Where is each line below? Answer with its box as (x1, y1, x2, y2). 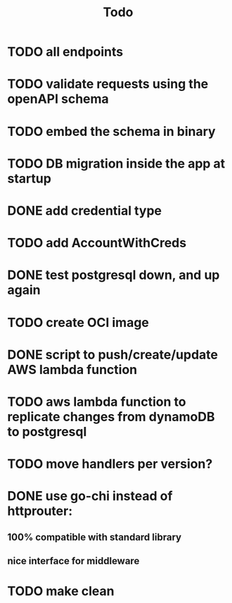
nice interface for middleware (7, 555, 140, 567)
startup (7, 170, 51, 187)
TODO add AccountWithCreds (7, 235, 187, 251)
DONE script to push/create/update (7, 347, 219, 363)
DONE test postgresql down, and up (7, 267, 220, 283)
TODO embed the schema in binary (7, 123, 216, 139)
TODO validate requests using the (7, 76, 209, 92)
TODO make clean (7, 583, 115, 599)
